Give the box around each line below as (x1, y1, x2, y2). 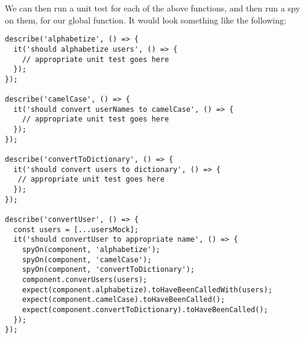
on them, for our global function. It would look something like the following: (5, 13, 286, 26)
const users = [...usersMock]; (13, 225, 139, 234)
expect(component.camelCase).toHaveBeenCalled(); (22, 295, 225, 304)
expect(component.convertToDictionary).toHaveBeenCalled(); (22, 305, 268, 314)
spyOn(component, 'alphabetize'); (22, 245, 160, 254)
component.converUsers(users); (22, 275, 148, 284)
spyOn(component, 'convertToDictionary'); (22, 265, 195, 274)
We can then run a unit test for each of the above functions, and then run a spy (5, 2, 300, 14)
